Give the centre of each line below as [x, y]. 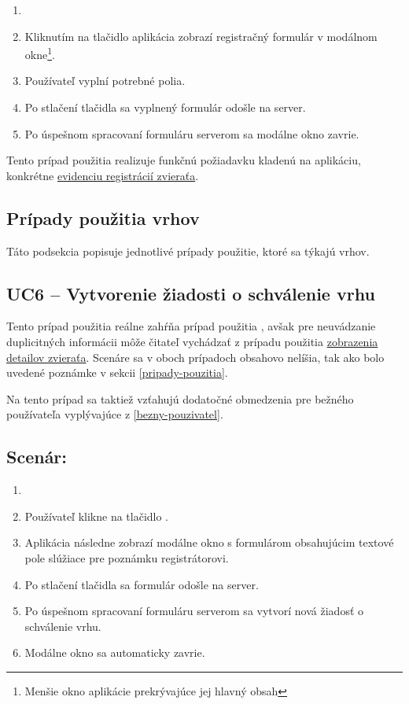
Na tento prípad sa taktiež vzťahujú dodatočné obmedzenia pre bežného [180, 398]
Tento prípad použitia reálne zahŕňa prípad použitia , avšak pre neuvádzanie [191, 326]
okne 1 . [40, 53]
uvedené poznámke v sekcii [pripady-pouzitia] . [117, 372]
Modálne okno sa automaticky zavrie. [115, 652]
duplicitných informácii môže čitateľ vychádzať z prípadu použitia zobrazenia [192, 341]
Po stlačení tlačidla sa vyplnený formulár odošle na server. [165, 107]
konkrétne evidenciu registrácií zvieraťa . [103, 175]
